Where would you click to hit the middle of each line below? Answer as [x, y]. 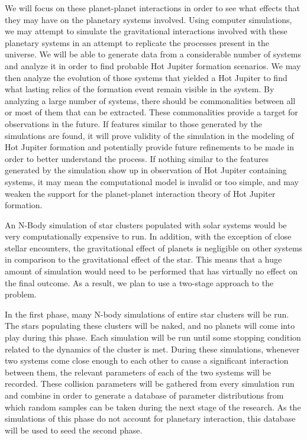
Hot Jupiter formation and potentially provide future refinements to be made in [149, 147]
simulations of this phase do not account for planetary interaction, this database [150, 418]
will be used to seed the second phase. [74, 430]
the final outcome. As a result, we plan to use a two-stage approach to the [139, 282]
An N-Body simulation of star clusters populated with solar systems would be [146, 224]
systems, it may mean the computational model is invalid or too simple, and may [152, 181]
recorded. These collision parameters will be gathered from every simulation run [150, 384]
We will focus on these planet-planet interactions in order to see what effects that [153, 8]
